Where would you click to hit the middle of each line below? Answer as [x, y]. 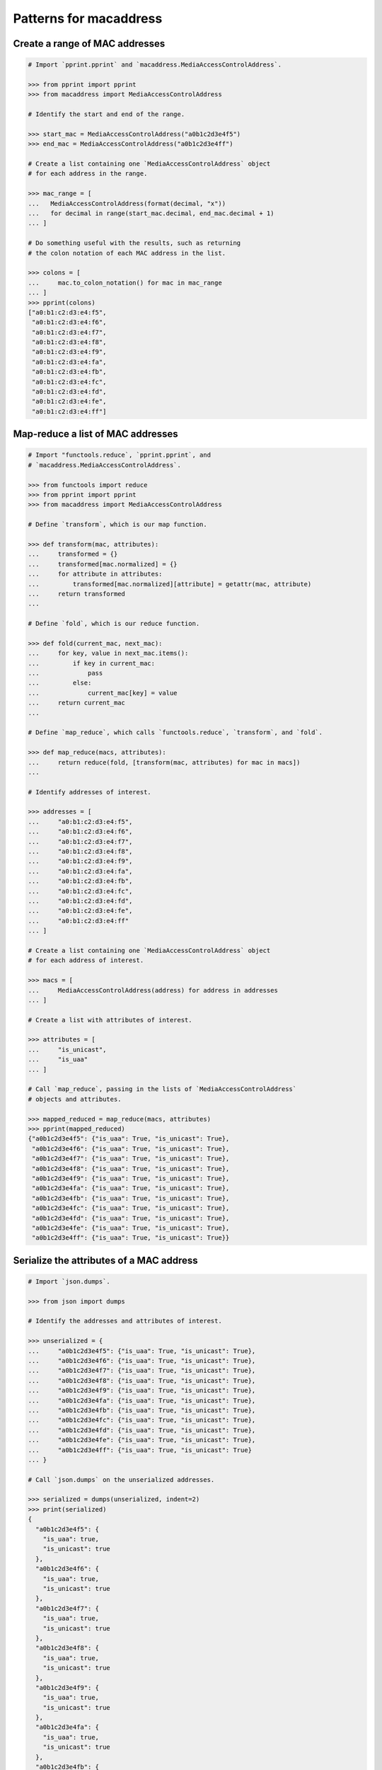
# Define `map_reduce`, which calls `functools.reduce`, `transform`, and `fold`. [175, 732]
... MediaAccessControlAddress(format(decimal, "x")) [127, 203]
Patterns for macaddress [88, 18]
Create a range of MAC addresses [89, 44]
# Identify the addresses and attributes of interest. [125, 1321]
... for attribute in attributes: [95, 574]
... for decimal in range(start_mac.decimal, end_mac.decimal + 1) [151, 213]
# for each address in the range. [88, 174]
